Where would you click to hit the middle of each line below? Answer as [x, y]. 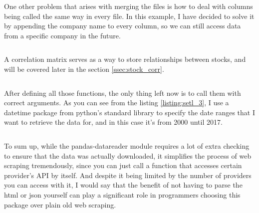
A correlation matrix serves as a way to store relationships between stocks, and [125, 59]
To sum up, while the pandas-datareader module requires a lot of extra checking [127, 145]
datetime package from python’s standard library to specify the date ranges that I [129, 112]
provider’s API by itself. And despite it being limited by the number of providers [128, 175]
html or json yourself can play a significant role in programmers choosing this [122, 194]
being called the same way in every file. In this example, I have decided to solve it [129, 16]
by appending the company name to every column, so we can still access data [123, 26]
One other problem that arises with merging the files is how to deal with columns [129, 6]
